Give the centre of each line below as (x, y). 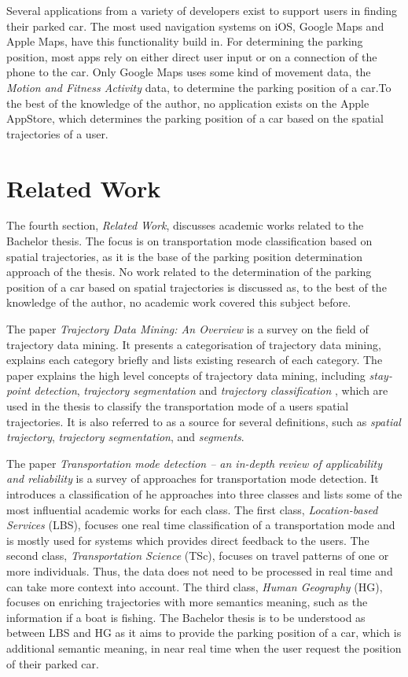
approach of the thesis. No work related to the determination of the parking (189, 272)
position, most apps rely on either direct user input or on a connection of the (192, 56)
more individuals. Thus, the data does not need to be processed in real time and (200, 570)
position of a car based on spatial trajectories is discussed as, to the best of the (197, 287)
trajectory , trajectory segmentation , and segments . (125, 437)
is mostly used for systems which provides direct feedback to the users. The (188, 540)
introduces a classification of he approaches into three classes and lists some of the (204, 493)
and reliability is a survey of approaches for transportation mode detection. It (193, 478)
